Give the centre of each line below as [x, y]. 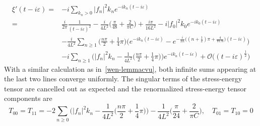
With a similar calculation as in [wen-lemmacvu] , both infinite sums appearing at [130, 69]
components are [28, 98]
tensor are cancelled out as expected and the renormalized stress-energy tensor [125, 88]
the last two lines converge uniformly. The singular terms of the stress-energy [123, 79]
